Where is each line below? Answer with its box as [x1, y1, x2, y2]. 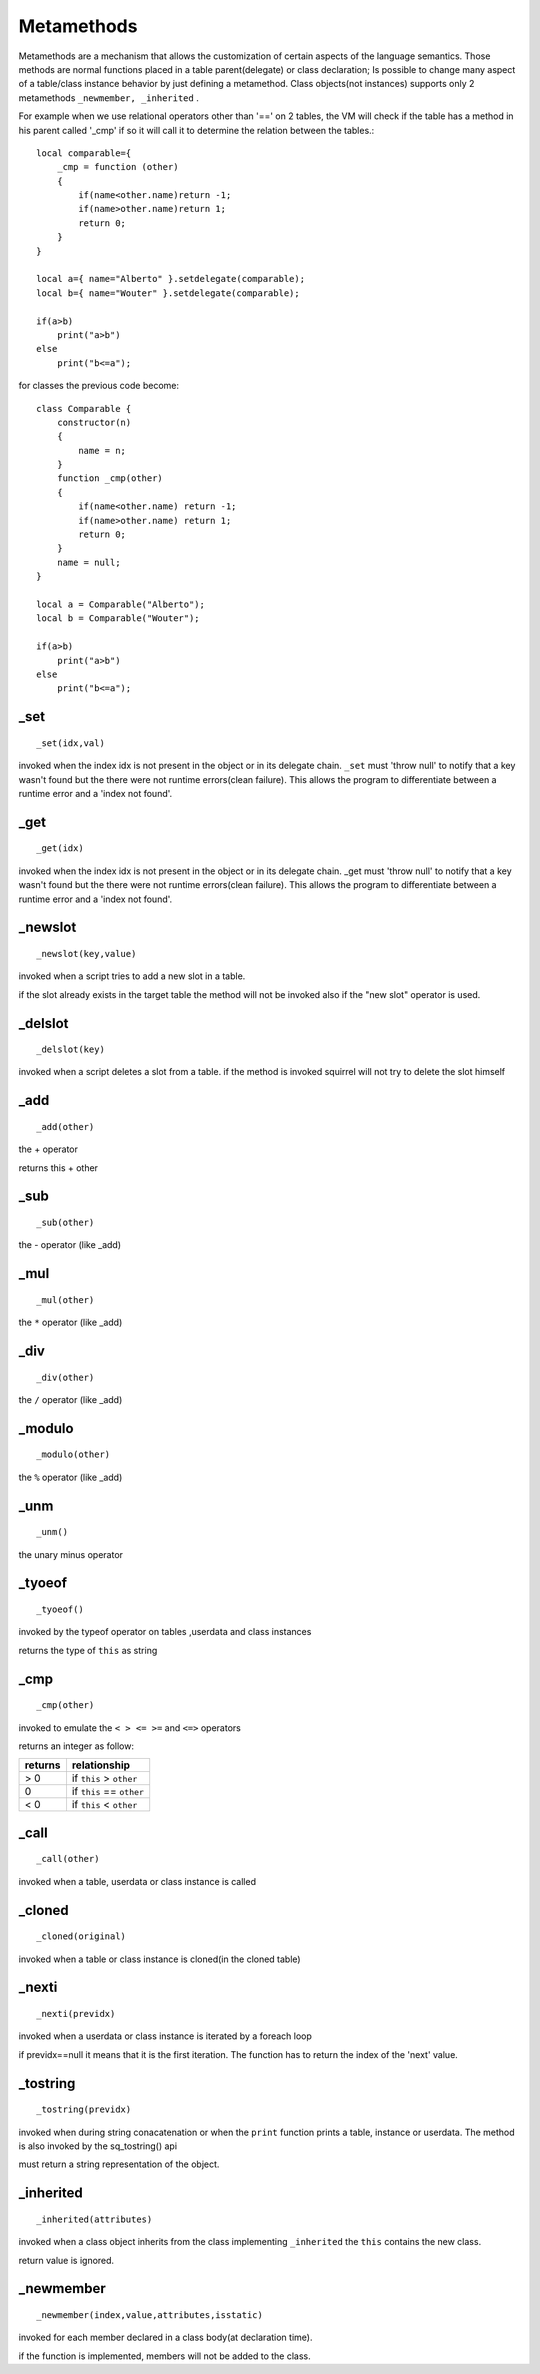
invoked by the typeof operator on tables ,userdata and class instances [18, 1626, 312, 1638]
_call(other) [36, 1853, 100, 1865]
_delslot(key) [36, 1044, 105, 1055]
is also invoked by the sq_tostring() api [18, 2140, 178, 2152]
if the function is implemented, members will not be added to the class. [18, 2350, 312, 2362]
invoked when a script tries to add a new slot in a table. [18, 970, 246, 982]
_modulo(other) [36, 1449, 111, 1460]
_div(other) [36, 1371, 95, 1383]
